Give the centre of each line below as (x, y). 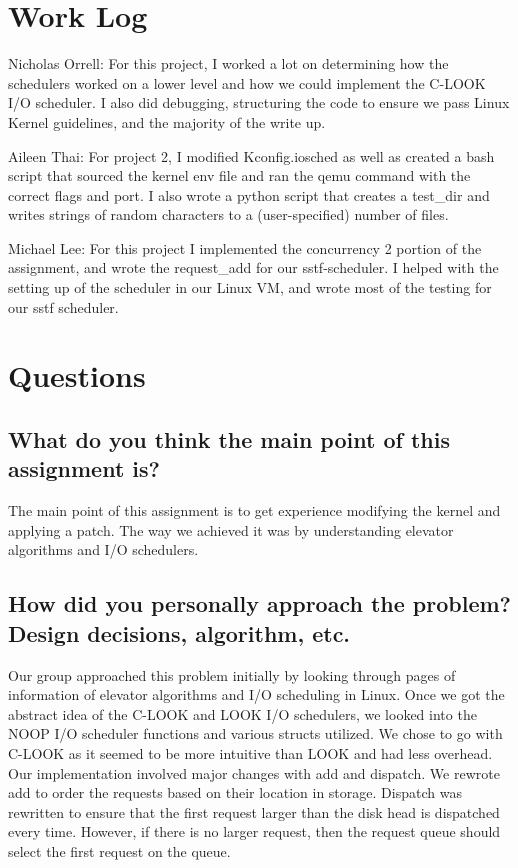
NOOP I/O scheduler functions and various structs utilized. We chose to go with (255, 733)
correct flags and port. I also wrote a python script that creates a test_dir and (249, 194)
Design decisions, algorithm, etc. (179, 632)
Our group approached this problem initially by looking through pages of (232, 674)
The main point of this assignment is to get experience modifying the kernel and (254, 510)
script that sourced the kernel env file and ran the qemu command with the (239, 175)
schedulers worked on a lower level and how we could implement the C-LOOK (247, 82)
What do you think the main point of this (229, 439)
